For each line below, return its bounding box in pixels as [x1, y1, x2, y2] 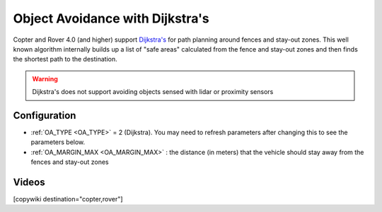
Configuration [13, 110, 76, 122]
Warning [32, 74, 58, 83]
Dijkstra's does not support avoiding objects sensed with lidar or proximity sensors [32, 88, 274, 96]
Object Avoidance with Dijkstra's [13, 11, 210, 26]
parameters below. [30, 138, 86, 146]
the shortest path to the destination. [13, 55, 118, 64]
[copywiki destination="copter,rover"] [13, 195, 123, 204]
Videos [13, 177, 45, 188]
